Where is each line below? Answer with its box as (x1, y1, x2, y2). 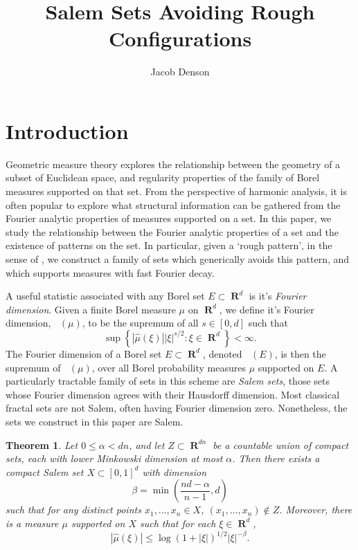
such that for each (139, 515, 216, 530)
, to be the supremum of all (82, 315, 199, 330)
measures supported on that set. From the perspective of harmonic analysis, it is (6, 184, 347, 199)
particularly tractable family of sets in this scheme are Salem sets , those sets (6, 374, 330, 388)
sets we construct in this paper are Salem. (6, 414, 184, 428)
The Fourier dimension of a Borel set (6, 346, 162, 360)
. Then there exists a (232, 451, 320, 466)
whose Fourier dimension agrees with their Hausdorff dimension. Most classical (6, 387, 340, 401)
